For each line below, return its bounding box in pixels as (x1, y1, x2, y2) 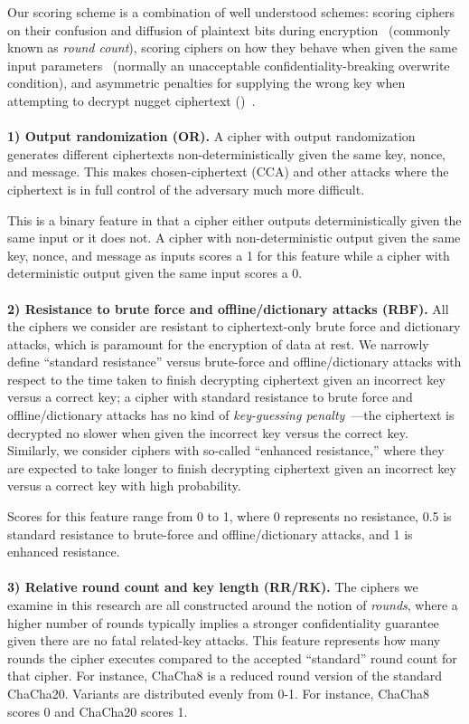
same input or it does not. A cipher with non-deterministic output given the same (7, 228, 461, 247)
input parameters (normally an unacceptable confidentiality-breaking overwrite (7, 55, 450, 74)
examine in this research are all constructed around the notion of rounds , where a (7, 595, 458, 614)
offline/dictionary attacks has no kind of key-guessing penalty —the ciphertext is (7, 405, 455, 424)
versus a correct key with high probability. (7, 476, 241, 495)
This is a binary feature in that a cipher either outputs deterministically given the (7, 210, 462, 229)
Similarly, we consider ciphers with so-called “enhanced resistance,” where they (7, 441, 445, 460)
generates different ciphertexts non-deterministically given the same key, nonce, (7, 144, 446, 163)
